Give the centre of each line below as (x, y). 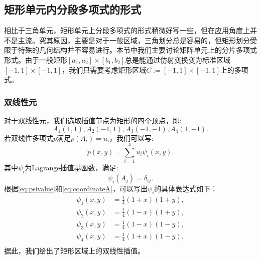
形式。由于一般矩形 (36, 59)
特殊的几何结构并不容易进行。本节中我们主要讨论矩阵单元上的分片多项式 (137, 50)
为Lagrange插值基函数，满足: (72, 168)
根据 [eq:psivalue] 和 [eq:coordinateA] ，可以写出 (76, 189)
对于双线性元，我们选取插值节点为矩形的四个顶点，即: (93, 120)
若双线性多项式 (29, 138)
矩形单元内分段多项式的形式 (73, 9)
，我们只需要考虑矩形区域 (104, 69)
